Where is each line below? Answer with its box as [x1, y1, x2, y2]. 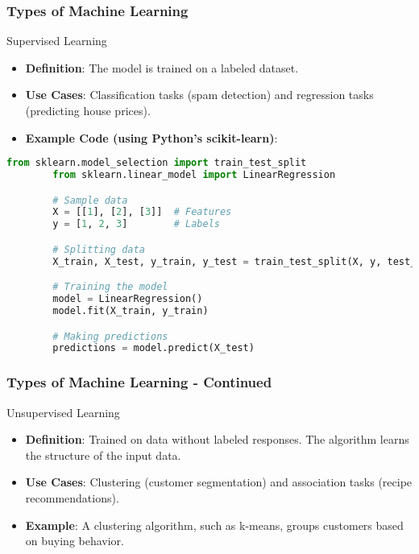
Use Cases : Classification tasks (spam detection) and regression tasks [25, 86, 374, 103]
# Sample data [52, 194, 128, 206]
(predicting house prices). [25, 102, 151, 118]
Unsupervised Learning [6, 403, 120, 420]
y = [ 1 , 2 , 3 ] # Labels [52, 218, 220, 230]
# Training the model [52, 281, 168, 293]
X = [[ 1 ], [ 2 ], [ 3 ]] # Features [52, 206, 232, 218]
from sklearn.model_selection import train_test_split [6, 157, 307, 169]
